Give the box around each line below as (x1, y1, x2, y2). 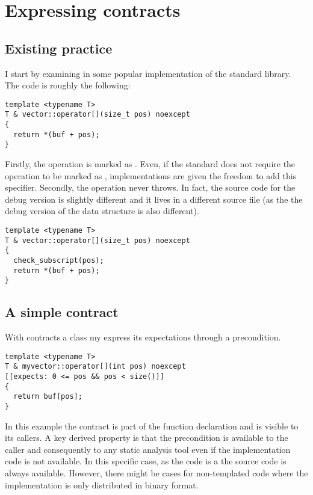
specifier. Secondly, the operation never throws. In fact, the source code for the (5, 181, 296, 194)
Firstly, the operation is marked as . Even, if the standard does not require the (5, 158, 296, 170)
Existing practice (5, 38, 113, 57)
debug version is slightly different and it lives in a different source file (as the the (5, 192, 303, 205)
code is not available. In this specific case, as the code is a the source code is (5, 455, 287, 467)
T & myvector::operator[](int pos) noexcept (5, 362, 186, 371)
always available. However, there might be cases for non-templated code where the (5, 467, 308, 479)
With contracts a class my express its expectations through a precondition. (5, 331, 281, 343)
